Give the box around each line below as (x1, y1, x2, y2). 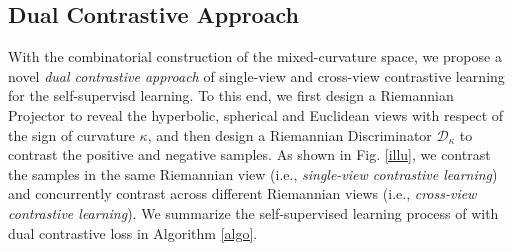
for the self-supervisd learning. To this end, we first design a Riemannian (8, 85, 454, 106)
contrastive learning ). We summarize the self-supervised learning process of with (8, 202, 499, 223)
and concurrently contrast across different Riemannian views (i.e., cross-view (8, 183, 477, 204)
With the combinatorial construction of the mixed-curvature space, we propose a (8, 46, 502, 67)
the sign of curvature (8, 124, 135, 145)
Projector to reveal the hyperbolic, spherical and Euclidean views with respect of (8, 104, 504, 125)
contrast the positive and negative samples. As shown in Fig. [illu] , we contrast (8, 144, 491, 165)
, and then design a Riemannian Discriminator (147, 124, 432, 145)
